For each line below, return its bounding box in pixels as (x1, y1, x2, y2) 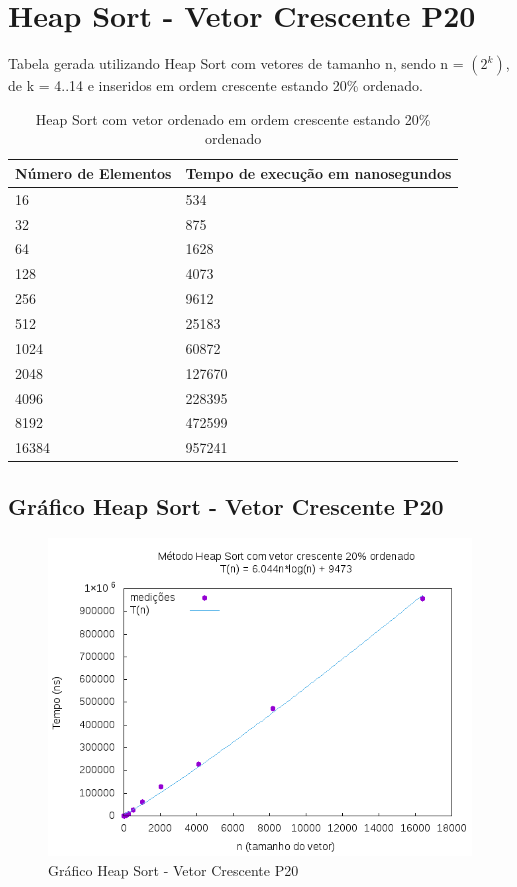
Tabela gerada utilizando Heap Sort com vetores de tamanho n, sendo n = (8, 53, 464, 74)
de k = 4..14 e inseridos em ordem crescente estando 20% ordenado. (8, 75, 423, 96)
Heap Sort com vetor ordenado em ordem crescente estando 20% (35, 108, 431, 129)
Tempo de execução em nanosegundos (185, 162, 452, 183)
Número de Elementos (15, 162, 172, 183)
